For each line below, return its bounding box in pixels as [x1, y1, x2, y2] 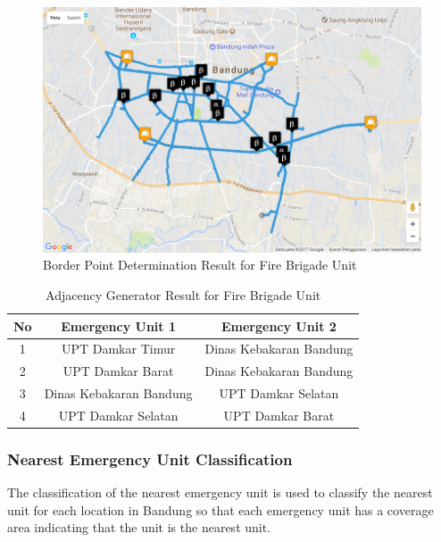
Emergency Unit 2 [220, 316, 337, 335]
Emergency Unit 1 [61, 316, 176, 335]
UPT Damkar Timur [61, 339, 176, 358]
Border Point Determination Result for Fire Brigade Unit [43, 255, 357, 274]
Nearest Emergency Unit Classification [7, 447, 293, 470]
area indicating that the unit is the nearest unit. [7, 518, 271, 537]
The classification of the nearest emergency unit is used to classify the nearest [7, 483, 433, 502]
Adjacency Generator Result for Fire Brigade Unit [46, 286, 321, 304]
